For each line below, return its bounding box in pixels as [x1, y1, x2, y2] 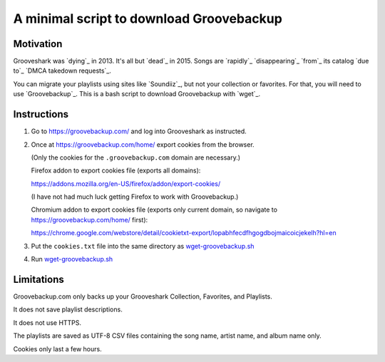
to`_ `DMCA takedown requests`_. [13, 66, 112, 75]
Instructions [13, 108, 69, 120]
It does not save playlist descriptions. [13, 305, 123, 314]
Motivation [13, 38, 63, 50]
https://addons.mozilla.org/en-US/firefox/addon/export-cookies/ [31, 179, 221, 188]
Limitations [13, 273, 64, 285]
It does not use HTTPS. [13, 318, 82, 327]
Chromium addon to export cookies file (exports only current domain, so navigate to [31, 205, 278, 214]
